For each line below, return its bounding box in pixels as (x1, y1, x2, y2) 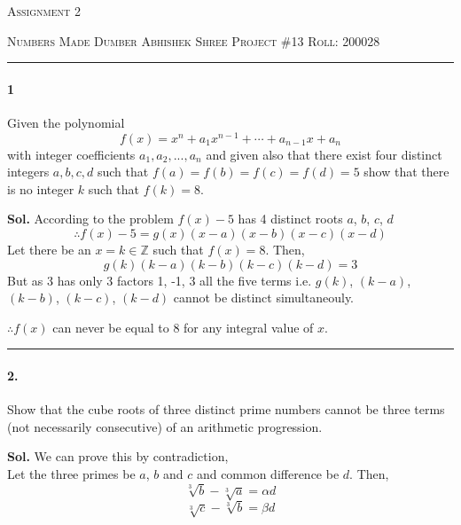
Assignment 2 (7, 2, 81, 20)
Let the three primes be (7, 464, 136, 482)
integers (7, 162, 50, 181)
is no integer (7, 179, 74, 198)
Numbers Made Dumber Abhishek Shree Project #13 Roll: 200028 (7, 31, 380, 50)
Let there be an (7, 240, 91, 259)
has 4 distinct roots (238, 209, 343, 228)
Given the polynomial (7, 113, 125, 131)
